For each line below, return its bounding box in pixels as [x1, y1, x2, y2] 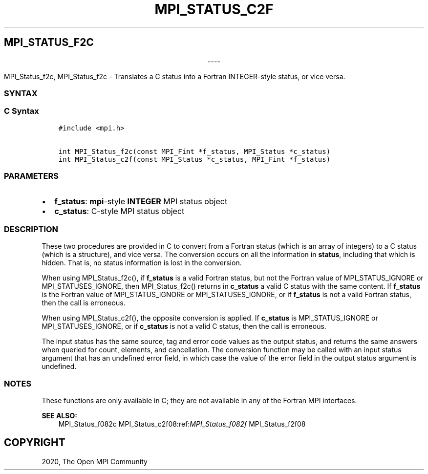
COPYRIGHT [4, 436, 65, 449]
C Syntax [4, 106, 39, 116]
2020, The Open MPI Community [42, 457, 148, 466]
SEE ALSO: [42, 411, 77, 420]
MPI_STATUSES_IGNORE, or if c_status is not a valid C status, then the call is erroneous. [42, 322, 326, 331]
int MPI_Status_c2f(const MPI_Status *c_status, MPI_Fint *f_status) [58, 155, 331, 163]
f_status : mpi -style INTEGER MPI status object [54, 196, 228, 207]
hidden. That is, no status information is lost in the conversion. [42, 259, 242, 267]
